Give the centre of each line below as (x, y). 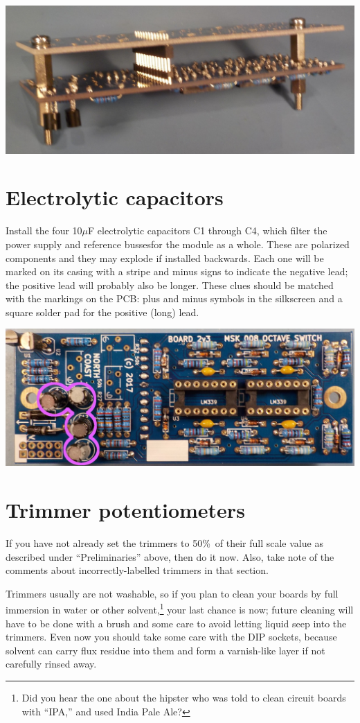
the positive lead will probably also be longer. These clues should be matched (170, 285)
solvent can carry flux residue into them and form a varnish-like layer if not (165, 650)
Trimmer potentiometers (125, 510)
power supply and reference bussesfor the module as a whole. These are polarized (178, 244)
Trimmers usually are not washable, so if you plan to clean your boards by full (172, 593)
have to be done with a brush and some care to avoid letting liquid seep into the (176, 623)
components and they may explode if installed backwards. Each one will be (165, 258)
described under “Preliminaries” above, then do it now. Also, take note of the (170, 556)
